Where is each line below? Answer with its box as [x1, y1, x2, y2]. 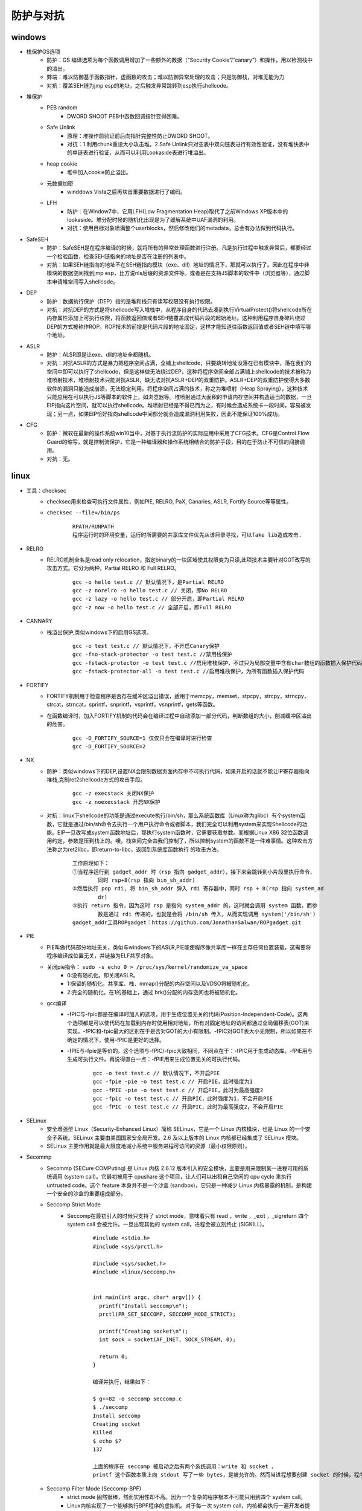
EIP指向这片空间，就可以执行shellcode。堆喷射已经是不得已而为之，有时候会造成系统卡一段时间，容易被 [46, 402, 306, 409]
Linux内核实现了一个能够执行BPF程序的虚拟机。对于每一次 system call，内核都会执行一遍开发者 [67, 1502, 305, 1509]
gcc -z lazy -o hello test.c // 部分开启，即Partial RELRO [72, 595, 244, 603]
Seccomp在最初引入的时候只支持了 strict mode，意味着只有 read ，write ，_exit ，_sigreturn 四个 [67, 1212, 309, 1219]
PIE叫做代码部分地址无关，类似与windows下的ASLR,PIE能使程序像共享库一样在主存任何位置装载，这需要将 [46, 943, 311, 951]
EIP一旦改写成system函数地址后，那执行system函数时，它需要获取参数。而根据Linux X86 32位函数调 [57, 829, 309, 836]
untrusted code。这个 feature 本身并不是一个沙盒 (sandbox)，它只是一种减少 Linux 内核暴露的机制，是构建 [46, 1182, 313, 1189]
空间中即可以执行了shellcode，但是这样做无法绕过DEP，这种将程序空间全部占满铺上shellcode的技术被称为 [46, 367, 311, 375]
